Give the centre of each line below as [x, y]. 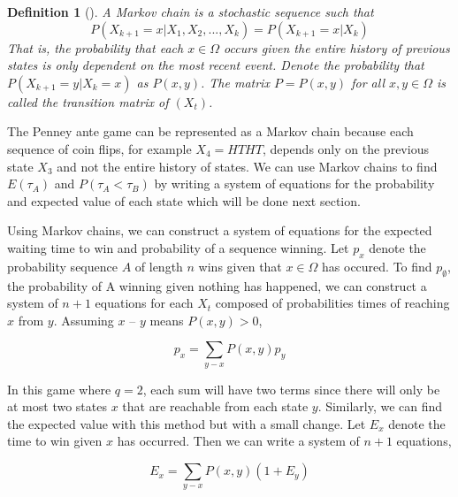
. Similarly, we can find [380, 406]
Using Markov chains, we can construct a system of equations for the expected [220, 230]
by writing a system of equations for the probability [294, 184]
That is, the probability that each [95, 47]
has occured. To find [377, 266]
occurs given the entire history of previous [337, 47]
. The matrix [235, 82]
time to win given [55, 441]
